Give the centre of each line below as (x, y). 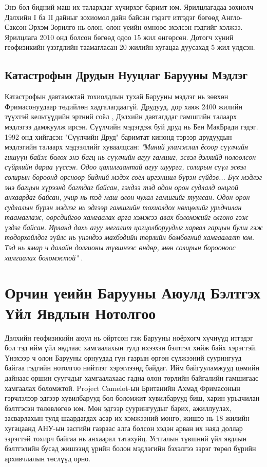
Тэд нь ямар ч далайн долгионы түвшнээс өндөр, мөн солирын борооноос (120, 247)
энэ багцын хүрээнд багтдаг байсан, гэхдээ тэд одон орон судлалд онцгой (122, 187)
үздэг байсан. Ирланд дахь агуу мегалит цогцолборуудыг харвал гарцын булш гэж (134, 227)
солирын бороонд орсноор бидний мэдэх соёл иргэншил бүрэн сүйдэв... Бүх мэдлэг (133, 176)
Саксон (16, 27)
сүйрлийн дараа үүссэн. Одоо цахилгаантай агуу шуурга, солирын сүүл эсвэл (126, 167)
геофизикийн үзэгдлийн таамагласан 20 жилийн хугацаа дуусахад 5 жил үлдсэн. (130, 47)
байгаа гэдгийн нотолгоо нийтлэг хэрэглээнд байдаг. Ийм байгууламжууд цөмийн (132, 368)
